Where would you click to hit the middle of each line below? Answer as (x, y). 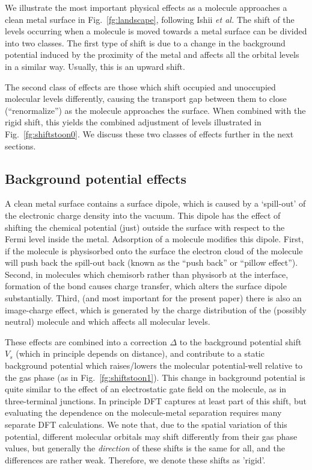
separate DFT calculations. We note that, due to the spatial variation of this (146, 425)
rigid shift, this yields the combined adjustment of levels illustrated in (133, 122)
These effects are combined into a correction (86, 341)
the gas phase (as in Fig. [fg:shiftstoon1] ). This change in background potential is (155, 377)
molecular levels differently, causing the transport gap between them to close (146, 99)
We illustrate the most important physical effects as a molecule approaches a (146, 7)
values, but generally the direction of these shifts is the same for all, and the (145, 448)
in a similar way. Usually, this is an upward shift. (95, 66)
